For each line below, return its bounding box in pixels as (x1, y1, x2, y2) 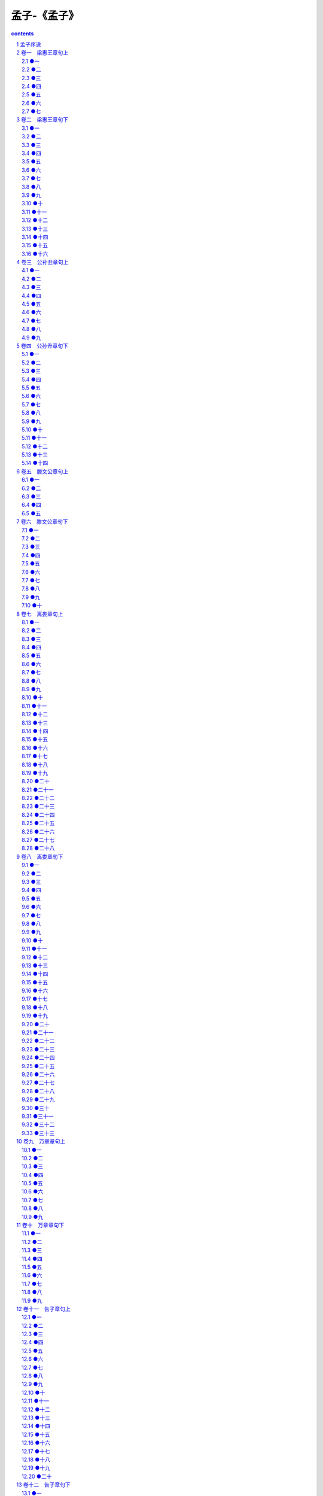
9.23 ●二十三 (22, 1045, 55, 1053)
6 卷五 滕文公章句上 (16, 467, 69, 475)
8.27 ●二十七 (22, 837, 55, 844)
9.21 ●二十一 (22, 1029, 54, 1036)
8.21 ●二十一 (22, 786, 54, 793)
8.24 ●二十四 (22, 811, 55, 818)
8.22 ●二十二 (22, 795, 55, 802)
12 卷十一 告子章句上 (16, 1305, 71, 1312)
